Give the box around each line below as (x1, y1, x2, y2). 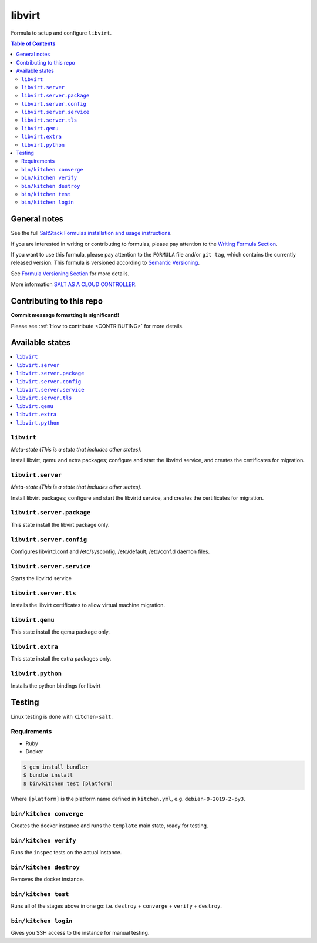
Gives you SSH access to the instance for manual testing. (11, 929, 150, 937)
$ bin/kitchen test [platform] (23, 780, 114, 787)
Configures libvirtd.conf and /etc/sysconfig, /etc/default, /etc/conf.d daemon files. (11, 548, 210, 555)
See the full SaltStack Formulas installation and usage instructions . (11, 230, 173, 237)
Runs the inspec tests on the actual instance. (11, 849, 122, 856)
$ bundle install (23, 772, 73, 779)
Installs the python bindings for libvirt (11, 682, 101, 689)
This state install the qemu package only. (11, 628, 110, 635)
